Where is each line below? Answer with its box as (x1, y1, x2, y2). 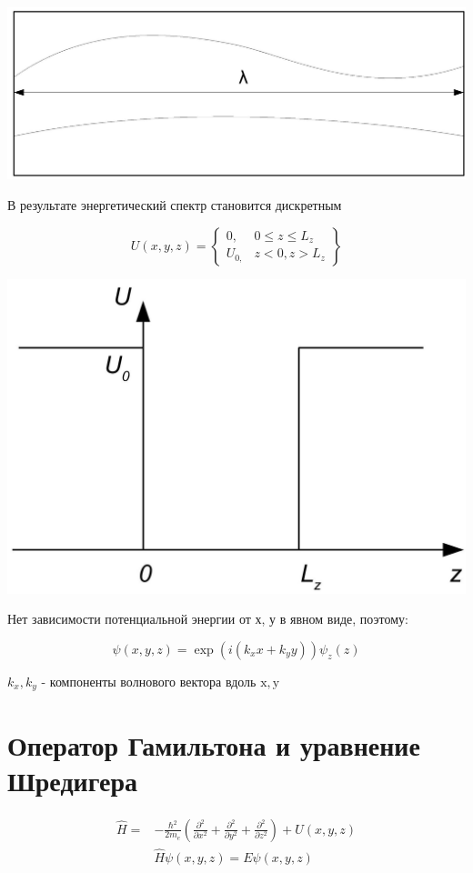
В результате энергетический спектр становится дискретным (7, 196, 342, 215)
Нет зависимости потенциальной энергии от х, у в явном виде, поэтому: (7, 609, 408, 628)
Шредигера (7, 761, 138, 798)
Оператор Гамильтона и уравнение (7, 726, 420, 763)
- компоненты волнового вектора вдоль (41, 671, 257, 690)
